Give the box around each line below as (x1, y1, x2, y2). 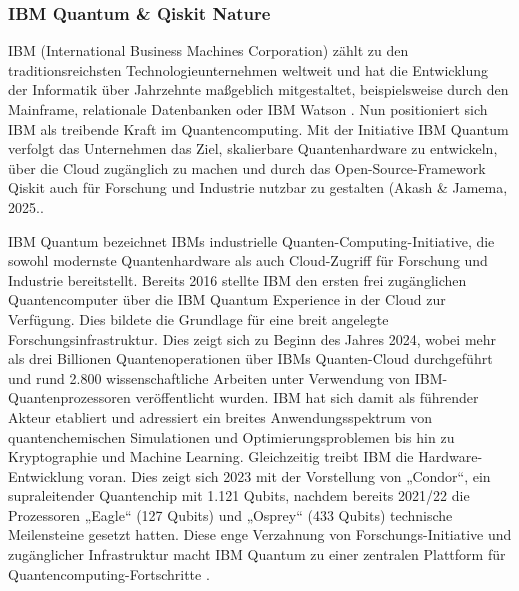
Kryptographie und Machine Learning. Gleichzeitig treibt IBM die (8, 446, 414, 467)
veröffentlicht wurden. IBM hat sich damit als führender (135, 387, 479, 408)
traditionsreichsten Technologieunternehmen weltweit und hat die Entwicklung (8, 59, 488, 80)
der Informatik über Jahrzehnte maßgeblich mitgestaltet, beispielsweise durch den (8, 79, 509, 100)
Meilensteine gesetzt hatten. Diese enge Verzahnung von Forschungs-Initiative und (8, 524, 512, 545)
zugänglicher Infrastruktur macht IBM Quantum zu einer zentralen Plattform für (8, 544, 506, 565)
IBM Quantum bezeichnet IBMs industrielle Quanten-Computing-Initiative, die (8, 230, 495, 251)
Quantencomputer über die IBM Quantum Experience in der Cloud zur (8, 289, 446, 310)
